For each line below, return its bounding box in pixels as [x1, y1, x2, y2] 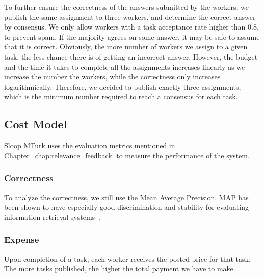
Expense [4, 233, 39, 246]
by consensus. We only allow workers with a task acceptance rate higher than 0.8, [4, 21, 259, 32]
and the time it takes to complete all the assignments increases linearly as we [4, 61, 245, 72]
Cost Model [4, 116, 67, 132]
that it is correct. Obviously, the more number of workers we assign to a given [4, 41, 248, 52]
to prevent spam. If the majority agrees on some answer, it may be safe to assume [4, 31, 260, 42]
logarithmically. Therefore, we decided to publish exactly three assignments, [4, 81, 241, 92]
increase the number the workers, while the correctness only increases [4, 71, 221, 82]
